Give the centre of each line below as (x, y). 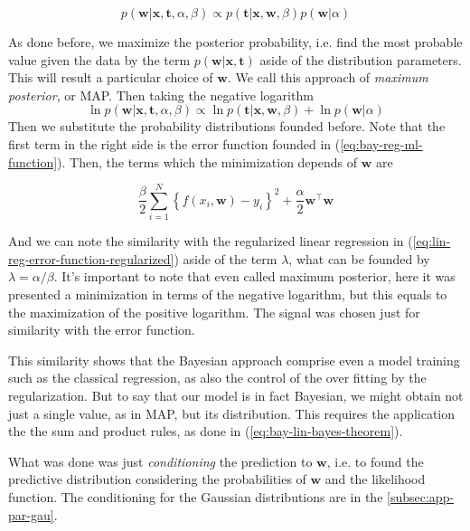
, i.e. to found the (375, 461)
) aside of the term (226, 258)
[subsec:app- (421, 497)
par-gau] (31, 514)
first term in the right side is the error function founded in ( (174, 143)
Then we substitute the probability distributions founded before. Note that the (227, 126)
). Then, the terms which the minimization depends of (207, 161)
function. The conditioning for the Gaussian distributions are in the (196, 497)
